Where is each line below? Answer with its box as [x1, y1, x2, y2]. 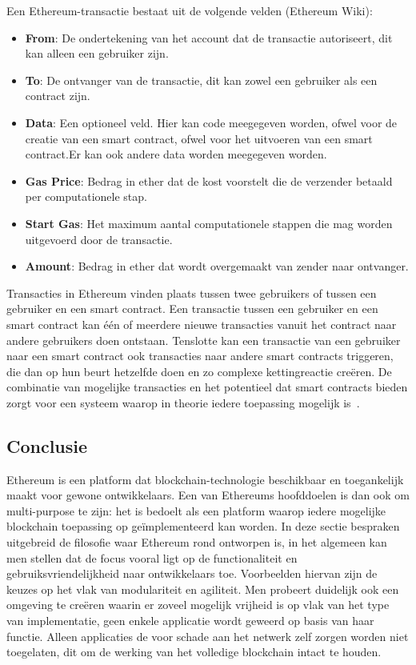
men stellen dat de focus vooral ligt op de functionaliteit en [6, 549, 298, 566]
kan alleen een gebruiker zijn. [25, 45, 169, 62]
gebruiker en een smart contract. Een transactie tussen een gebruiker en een [6, 300, 378, 317]
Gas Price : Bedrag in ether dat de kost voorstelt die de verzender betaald [25, 172, 393, 189]
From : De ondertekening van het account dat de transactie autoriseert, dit [25, 29, 393, 46]
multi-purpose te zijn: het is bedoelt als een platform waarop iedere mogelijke [6, 502, 386, 519]
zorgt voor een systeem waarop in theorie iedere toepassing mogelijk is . [6, 394, 360, 411]
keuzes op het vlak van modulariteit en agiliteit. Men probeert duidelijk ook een [6, 580, 399, 597]
